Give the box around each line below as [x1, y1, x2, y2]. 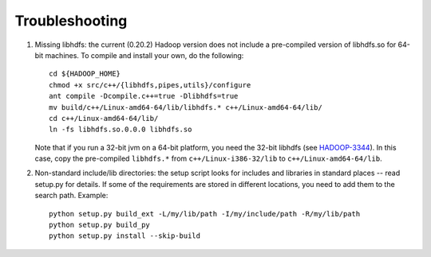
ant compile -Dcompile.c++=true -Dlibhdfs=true [49, 92, 239, 101]
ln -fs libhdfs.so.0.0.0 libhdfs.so [49, 125, 192, 134]
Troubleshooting [14, 12, 128, 29]
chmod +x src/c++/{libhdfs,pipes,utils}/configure [49, 80, 251, 89]
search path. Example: [34, 191, 109, 201]
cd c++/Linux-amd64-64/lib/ [49, 114, 159, 123]
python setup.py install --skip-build [49, 232, 201, 240]
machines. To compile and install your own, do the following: [45, 50, 244, 60]
